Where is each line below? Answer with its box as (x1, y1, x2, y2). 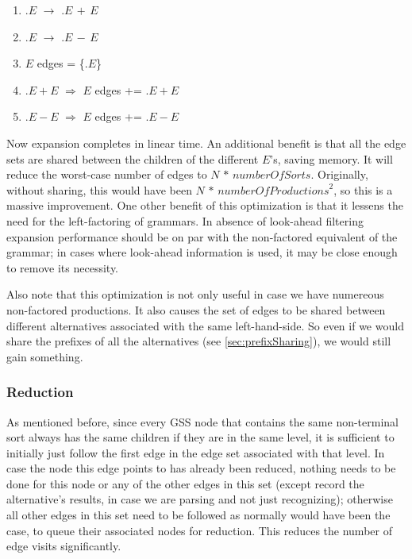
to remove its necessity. (6, 259, 119, 276)
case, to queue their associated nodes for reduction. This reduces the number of (6, 522, 392, 538)
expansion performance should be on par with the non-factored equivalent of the (6, 228, 398, 245)
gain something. (6, 348, 83, 364)
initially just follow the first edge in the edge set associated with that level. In (6, 444, 385, 461)
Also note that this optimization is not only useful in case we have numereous (6, 286, 384, 303)
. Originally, (310, 166, 368, 183)
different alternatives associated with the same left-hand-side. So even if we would (6, 317, 404, 333)
